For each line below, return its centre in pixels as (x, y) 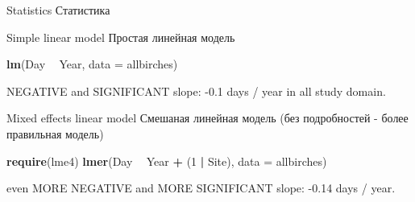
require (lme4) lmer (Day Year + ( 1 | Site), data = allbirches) (167, 161)
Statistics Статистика (58, 10)
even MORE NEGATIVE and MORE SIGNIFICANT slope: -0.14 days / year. (201, 188)
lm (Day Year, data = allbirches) (92, 64)
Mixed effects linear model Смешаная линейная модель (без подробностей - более (207, 118)
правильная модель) (55, 133)
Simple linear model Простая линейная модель (121, 37)
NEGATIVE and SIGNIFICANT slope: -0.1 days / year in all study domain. (196, 91)
